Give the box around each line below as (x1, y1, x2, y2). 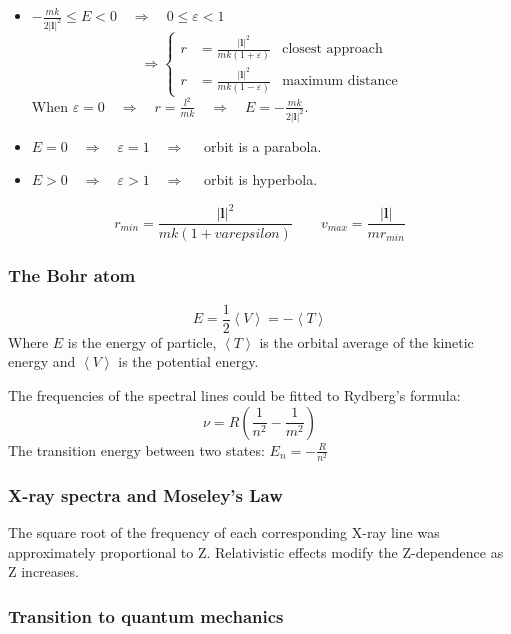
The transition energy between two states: (8, 439, 265, 460)
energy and (8, 351, 76, 372)
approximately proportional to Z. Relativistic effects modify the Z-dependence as (8, 541, 504, 562)
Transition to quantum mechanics (8, 603, 284, 628)
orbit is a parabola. (204, 135, 322, 156)
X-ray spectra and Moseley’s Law (8, 482, 283, 507)
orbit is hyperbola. (204, 169, 318, 190)
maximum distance (282, 74, 398, 89)
